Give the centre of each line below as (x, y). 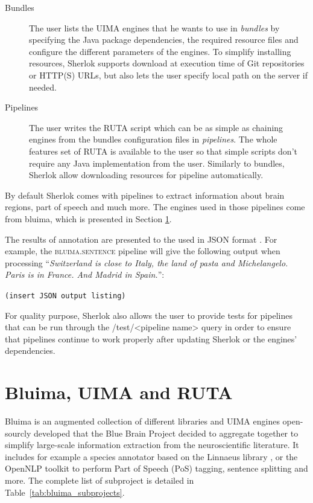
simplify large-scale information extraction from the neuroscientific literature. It (152, 445)
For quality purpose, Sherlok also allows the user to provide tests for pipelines (149, 315)
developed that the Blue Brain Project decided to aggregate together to (166, 433)
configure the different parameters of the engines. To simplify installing (160, 51)
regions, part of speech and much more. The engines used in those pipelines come (155, 207)
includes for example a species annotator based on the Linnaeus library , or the (151, 456)
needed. (43, 87)
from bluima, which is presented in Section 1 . (88, 218)
